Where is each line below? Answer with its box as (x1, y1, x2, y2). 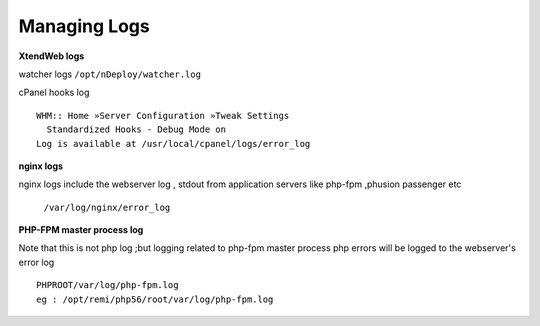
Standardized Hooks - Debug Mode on (46, 124, 227, 135)
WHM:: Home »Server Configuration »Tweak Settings (36, 110, 290, 121)
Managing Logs (18, 15, 150, 37)
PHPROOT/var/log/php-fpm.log (36, 280, 179, 291)
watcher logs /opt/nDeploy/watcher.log (18, 68, 202, 80)
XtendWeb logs (18, 50, 85, 62)
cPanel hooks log (18, 86, 90, 99)
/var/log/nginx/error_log (43, 201, 171, 213)
